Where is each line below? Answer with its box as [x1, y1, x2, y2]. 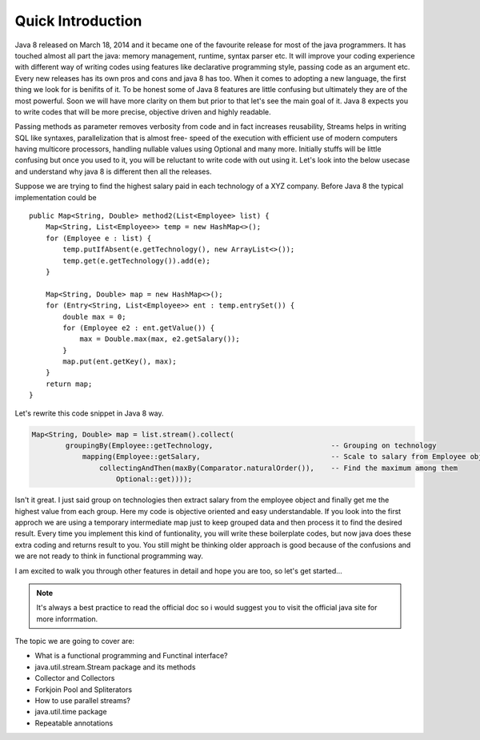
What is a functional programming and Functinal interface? [34, 651, 228, 661]
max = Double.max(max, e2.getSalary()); [79, 335, 240, 344]
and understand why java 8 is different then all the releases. [14, 167, 212, 176]
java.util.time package [34, 707, 107, 717]
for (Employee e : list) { [45, 233, 152, 243]
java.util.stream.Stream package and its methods [34, 662, 196, 672]
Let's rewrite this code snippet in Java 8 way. [14, 408, 164, 418]
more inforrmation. [36, 613, 98, 624]
